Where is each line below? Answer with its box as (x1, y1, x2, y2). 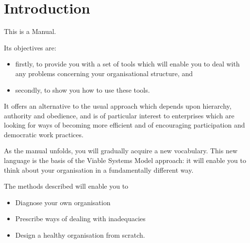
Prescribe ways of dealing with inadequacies (15, 213, 146, 224)
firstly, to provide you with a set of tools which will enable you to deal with (15, 59, 240, 69)
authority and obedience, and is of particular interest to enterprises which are (4, 110, 234, 120)
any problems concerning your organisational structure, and (15, 68, 193, 78)
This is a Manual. (4, 26, 56, 36)
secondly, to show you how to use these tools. (15, 84, 150, 95)
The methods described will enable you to (4, 181, 129, 191)
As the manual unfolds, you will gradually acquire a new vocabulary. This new (4, 146, 238, 156)
